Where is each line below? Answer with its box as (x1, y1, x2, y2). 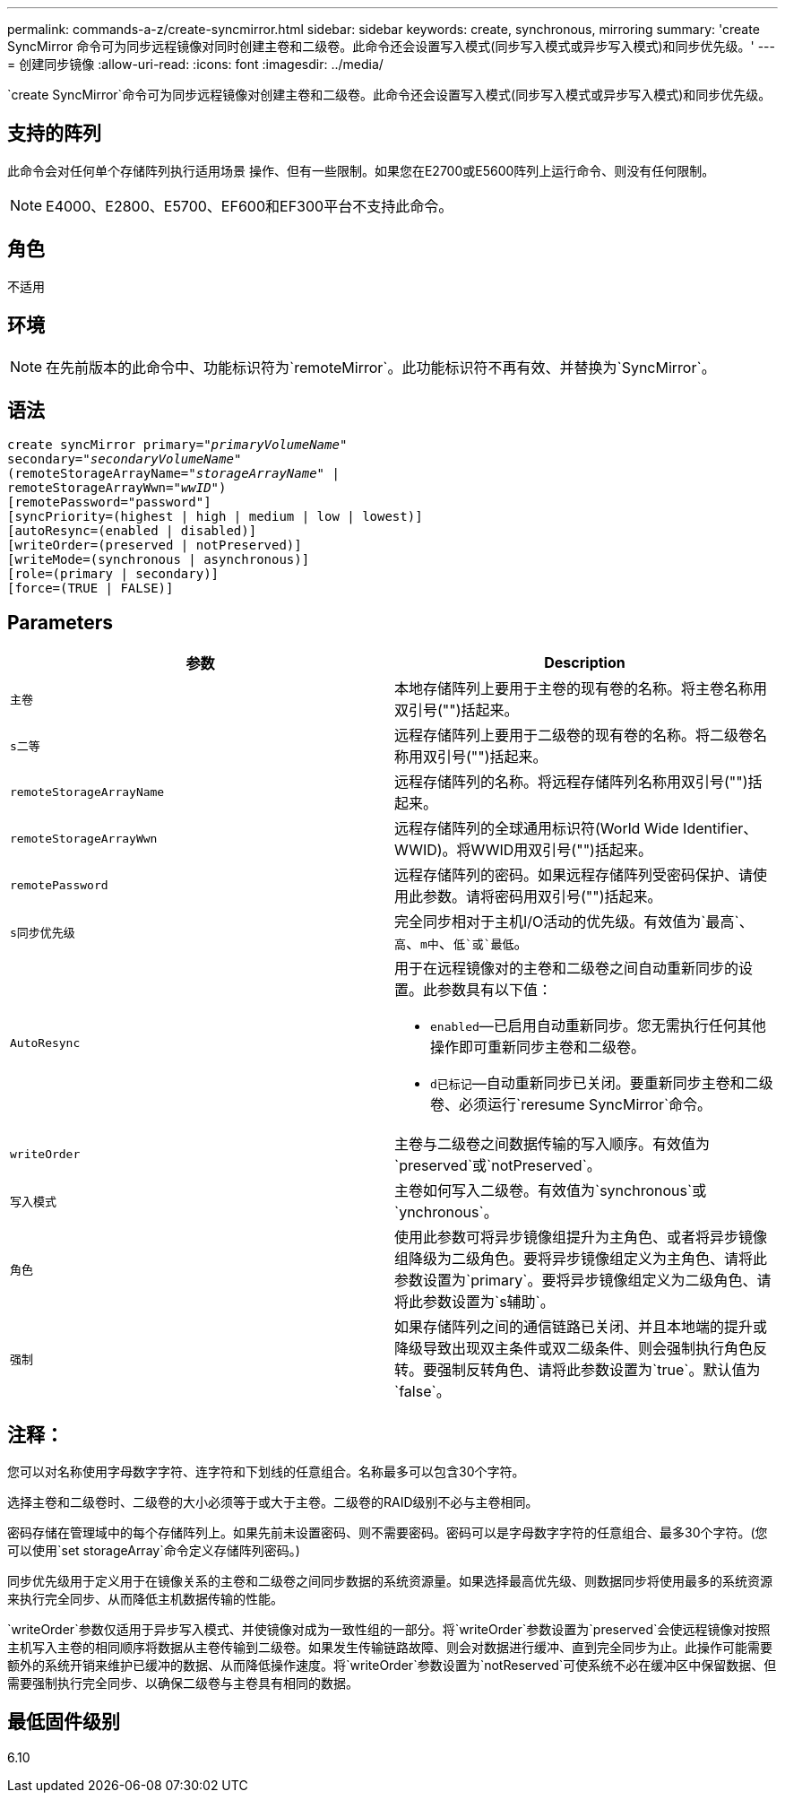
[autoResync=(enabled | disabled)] (7, 524, 257, 539)
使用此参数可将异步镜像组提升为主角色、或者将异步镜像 (394, 1228, 768, 1247)
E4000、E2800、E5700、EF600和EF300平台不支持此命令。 (46, 196, 453, 215)
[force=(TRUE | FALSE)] (7, 581, 174, 596)
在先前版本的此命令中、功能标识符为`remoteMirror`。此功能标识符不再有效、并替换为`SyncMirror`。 (46, 358, 716, 376)
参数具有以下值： (437, 981, 553, 1000)
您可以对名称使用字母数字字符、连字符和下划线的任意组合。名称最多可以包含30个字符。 (7, 1464, 525, 1480)
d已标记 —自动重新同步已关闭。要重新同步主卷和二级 (430, 1074, 773, 1093)
